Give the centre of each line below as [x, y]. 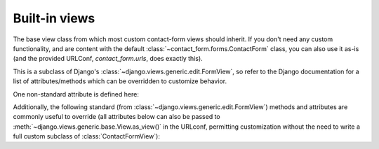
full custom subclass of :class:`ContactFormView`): [87, 136]
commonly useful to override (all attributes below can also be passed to [117, 117]
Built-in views [54, 18]
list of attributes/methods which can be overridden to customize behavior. [120, 81]
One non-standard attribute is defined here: [76, 94]
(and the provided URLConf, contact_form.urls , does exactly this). [108, 59]
